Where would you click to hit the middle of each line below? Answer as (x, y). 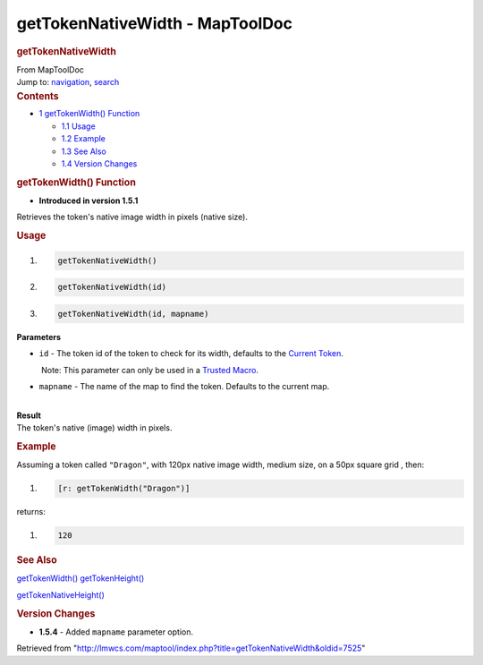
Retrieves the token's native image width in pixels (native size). (132, 217)
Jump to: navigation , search (68, 82)
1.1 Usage (78, 126)
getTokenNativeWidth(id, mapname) (133, 314)
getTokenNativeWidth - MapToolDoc (155, 23)
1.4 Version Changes (99, 164)
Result (29, 415)
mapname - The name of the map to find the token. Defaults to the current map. (184, 387)
